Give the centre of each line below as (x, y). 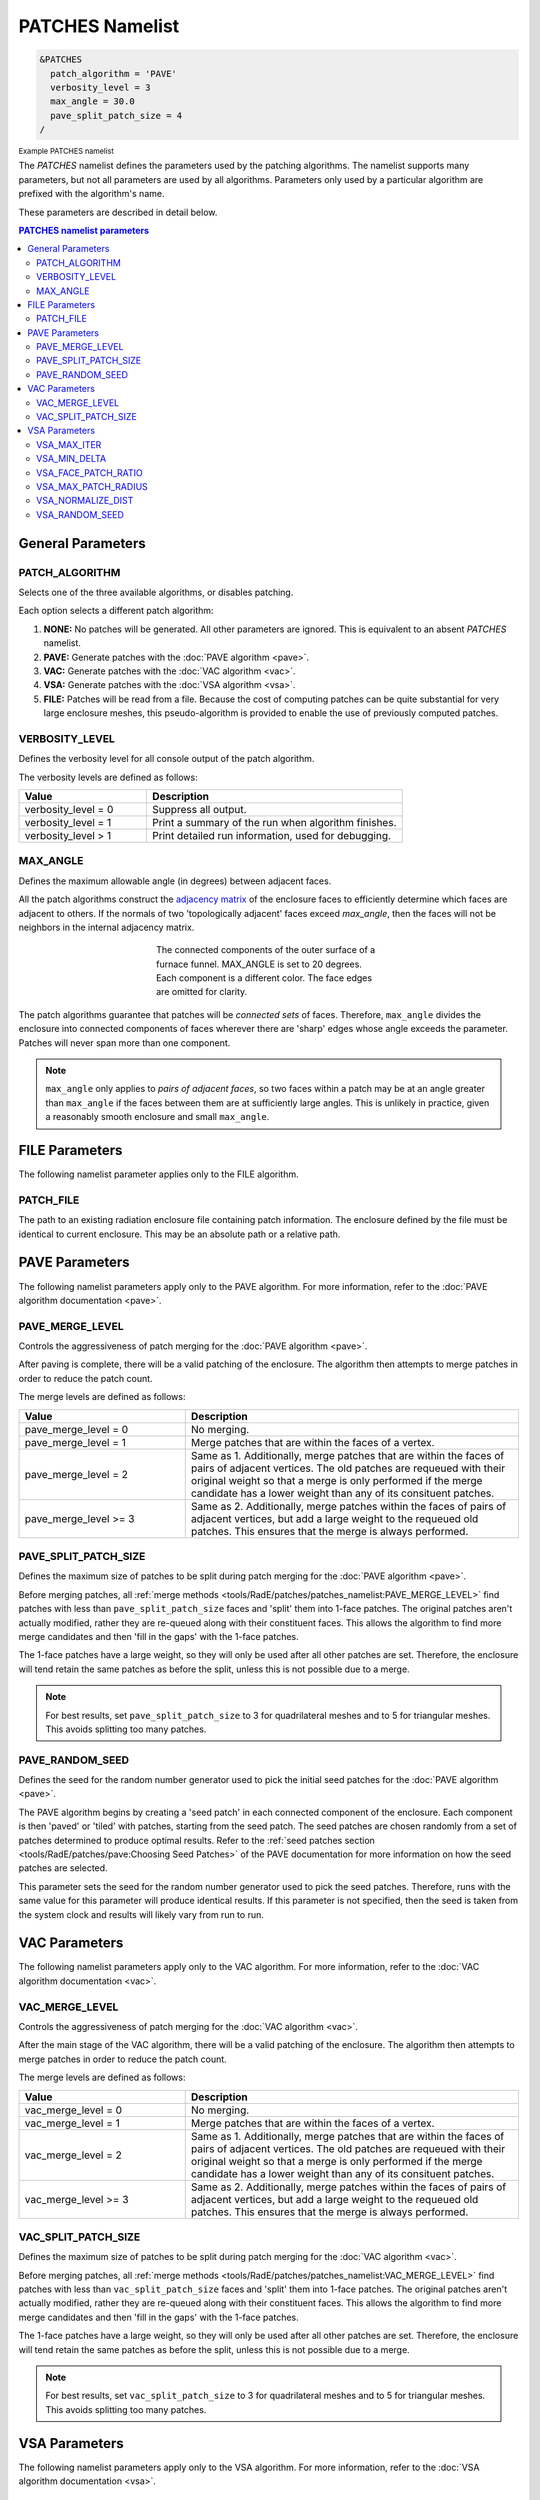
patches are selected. (63, 1868)
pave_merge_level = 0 (76, 1429)
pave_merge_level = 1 (75, 1442)
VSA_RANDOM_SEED (80, 514)
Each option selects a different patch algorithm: (116, 611)
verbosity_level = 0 (69, 809)
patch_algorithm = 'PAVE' (113, 73)
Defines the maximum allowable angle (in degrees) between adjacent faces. (175, 881)
